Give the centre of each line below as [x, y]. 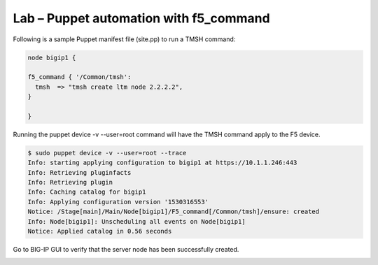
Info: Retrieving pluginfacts [79, 172]
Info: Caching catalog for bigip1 [87, 192]
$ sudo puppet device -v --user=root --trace [107, 153]
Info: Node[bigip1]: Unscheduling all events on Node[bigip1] [136, 221]
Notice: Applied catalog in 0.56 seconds [100, 231]
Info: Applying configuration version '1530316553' [118, 202]
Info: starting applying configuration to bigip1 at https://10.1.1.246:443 [162, 163]
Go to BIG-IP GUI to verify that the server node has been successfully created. [126, 249]
